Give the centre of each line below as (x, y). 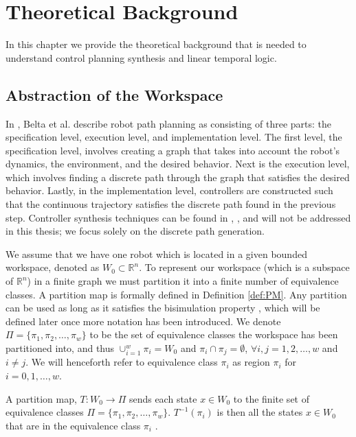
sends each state (163, 398)
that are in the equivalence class (73, 425)
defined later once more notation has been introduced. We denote (143, 321)
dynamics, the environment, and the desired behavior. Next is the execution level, (178, 164)
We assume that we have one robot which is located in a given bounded (156, 253)
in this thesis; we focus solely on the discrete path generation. (135, 231)
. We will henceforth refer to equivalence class (122, 362)
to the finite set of (271, 398)
